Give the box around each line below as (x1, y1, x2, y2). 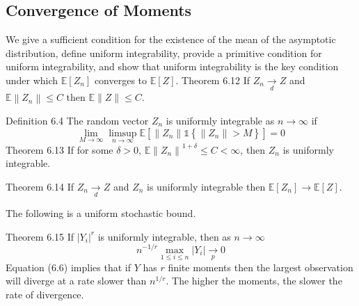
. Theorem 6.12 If (175, 72, 250, 87)
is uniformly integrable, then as (97, 229, 231, 243)
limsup (109, 128, 137, 138)
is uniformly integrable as (166, 113, 275, 127)
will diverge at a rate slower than (6, 273, 147, 288)
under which (6, 72, 58, 87)
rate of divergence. (6, 287, 84, 301)
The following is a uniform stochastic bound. (6, 206, 196, 220)
